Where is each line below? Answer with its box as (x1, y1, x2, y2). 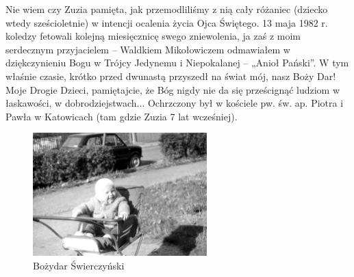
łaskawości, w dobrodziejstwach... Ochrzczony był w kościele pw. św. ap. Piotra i (5, 96, 344, 110)
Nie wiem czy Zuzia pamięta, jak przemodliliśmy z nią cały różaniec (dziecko (5, 2, 328, 16)
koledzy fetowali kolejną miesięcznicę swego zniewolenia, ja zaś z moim (5, 29, 301, 43)
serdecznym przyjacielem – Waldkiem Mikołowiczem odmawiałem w (5, 42, 290, 56)
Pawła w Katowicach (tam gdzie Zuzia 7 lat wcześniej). (5, 109, 238, 123)
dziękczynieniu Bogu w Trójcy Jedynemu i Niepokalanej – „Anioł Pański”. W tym (5, 55, 349, 70)
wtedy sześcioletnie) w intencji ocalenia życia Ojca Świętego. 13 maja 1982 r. (5, 15, 328, 29)
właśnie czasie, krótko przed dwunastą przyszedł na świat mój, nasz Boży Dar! (5, 68, 336, 83)
